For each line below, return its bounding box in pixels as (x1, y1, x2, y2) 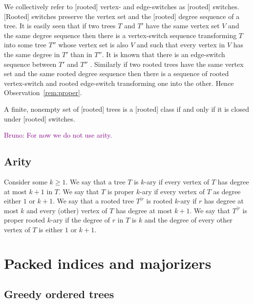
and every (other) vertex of (26, 205, 107, 215)
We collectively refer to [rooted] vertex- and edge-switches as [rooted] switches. (4, 1, 239, 11)
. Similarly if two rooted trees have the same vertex (90, 59, 244, 69)
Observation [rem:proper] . (4, 87, 82, 98)
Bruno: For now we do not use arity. (4, 130, 112, 140)
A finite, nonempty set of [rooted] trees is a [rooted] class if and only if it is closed (4, 103, 249, 114)
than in (70, 49, 92, 59)
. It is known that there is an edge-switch (102, 49, 225, 59)
